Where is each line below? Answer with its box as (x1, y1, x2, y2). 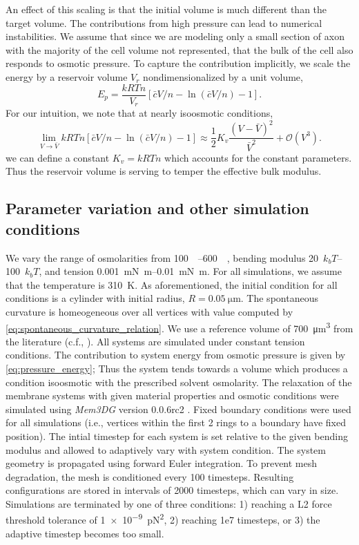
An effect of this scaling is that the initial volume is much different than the (6, 2, 327, 16)
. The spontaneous (240, 291, 318, 305)
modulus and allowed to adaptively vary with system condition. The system (6, 442, 326, 457)
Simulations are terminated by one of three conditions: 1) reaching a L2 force (6, 496, 332, 510)
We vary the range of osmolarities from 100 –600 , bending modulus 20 (6, 250, 319, 265)
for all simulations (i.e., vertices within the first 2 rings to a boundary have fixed (6, 415, 346, 430)
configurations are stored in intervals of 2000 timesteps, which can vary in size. (6, 483, 339, 497)
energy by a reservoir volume (6, 69, 128, 84)
